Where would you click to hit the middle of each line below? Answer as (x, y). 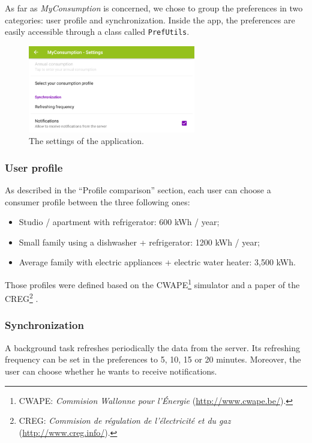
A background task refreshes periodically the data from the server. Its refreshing (152, 347)
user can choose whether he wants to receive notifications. (111, 371)
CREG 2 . (22, 297)
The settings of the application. (86, 141)
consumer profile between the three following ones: (97, 201)
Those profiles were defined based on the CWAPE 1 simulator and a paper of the (152, 284)
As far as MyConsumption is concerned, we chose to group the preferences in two (154, 8)
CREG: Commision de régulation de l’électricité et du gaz (125, 420)
